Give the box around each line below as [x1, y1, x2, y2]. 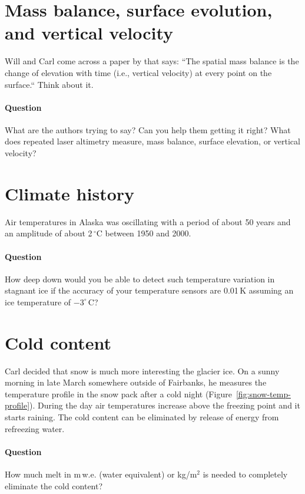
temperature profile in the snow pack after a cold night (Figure [5, 387, 232, 400]
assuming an [248, 284, 294, 297]
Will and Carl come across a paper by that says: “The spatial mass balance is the [5, 55, 299, 67]
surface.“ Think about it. [5, 78, 94, 90]
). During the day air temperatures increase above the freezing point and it [29, 399, 300, 411]
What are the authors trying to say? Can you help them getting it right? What [5, 123, 291, 136]
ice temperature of [5, 295, 71, 308]
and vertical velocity [5, 21, 173, 45]
